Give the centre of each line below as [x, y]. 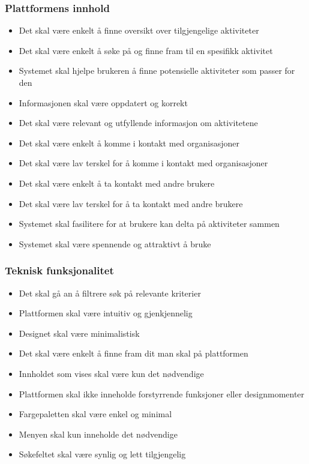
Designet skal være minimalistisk [79, 333]
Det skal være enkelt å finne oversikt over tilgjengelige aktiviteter [139, 30]
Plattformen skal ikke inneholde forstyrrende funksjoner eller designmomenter [162, 393]
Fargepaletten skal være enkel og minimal [95, 414]
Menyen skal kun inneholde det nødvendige [98, 434]
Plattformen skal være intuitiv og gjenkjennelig [106, 313]
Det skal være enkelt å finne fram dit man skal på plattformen [133, 353]
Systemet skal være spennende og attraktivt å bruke [115, 243]
